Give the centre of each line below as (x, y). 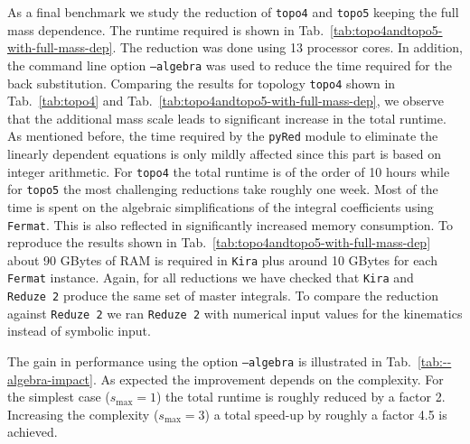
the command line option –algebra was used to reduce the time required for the (230, 65)
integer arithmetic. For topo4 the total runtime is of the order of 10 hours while (229, 171)
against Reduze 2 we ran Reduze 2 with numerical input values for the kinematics (235, 313)
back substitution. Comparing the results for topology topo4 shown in (202, 83)
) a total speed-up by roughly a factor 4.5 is (326, 414)
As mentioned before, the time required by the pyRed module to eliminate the (223, 136)
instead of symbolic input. (79, 331)
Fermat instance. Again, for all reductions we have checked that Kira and (211, 277)
